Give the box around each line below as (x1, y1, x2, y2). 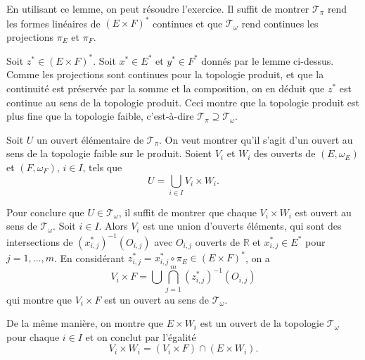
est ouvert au (295, 204, 352, 219)
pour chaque (6, 329, 60, 344)
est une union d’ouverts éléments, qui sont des (143, 218, 342, 233)
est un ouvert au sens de (104, 292, 210, 306)
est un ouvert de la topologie (200, 316, 324, 330)
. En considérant (53, 250, 125, 265)
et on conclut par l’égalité (85, 329, 196, 344)
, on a (245, 250, 270, 265)
